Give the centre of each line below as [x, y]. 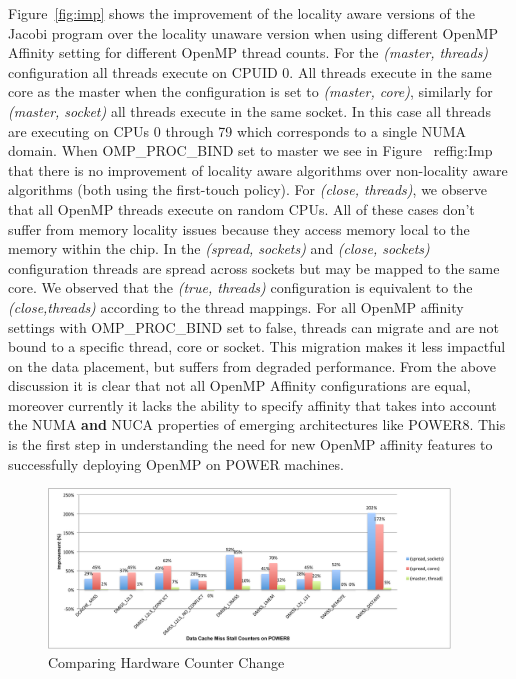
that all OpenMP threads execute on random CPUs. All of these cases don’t [241, 208]
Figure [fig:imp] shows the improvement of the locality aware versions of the [241, 13]
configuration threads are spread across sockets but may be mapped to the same [254, 267]
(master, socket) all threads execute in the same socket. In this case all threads [249, 110]
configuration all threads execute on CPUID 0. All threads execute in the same [250, 71]
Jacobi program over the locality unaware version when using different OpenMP [253, 32]
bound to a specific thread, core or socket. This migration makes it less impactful [257, 346]
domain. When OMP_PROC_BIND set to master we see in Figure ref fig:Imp [250, 150]
